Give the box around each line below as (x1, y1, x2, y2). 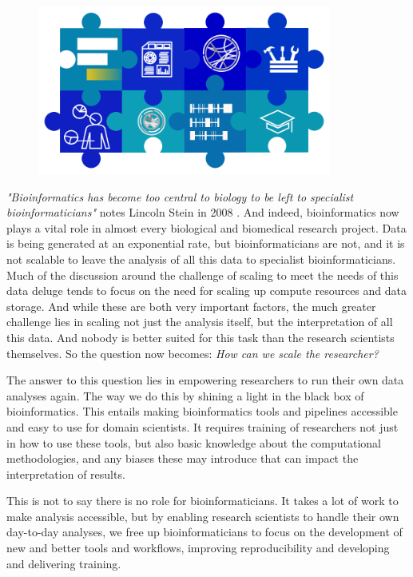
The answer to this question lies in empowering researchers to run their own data (6, 372, 404, 388)
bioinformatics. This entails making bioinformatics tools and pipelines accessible (6, 403, 398, 420)
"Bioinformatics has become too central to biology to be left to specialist (6, 188, 354, 205)
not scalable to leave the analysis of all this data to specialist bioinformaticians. (6, 250, 396, 267)
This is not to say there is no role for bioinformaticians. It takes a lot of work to (6, 492, 399, 509)
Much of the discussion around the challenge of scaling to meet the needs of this (6, 266, 399, 283)
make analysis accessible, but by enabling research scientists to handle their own (6, 507, 399, 524)
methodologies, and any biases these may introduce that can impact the (6, 450, 359, 467)
